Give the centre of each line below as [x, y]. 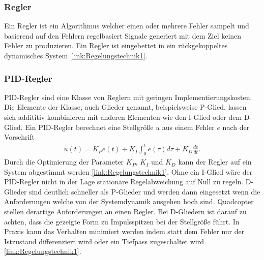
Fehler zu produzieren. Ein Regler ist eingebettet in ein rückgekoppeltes [116, 45]
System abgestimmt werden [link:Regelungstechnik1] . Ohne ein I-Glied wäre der [128, 171]
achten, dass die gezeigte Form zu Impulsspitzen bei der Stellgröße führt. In [122, 221]
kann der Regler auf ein [215, 162]
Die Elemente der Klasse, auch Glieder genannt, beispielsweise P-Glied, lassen [125, 107]
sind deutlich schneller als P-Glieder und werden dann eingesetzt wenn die [145, 191]
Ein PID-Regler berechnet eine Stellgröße [89, 127]
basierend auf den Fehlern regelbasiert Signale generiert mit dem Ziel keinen [123, 35]
